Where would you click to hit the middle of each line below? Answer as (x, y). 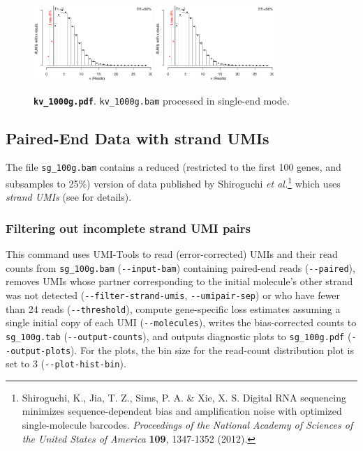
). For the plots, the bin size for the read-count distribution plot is (212, 350)
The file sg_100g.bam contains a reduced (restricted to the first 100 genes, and (173, 167)
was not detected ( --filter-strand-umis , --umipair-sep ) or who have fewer (173, 295)
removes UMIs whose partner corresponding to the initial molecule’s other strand (179, 281)
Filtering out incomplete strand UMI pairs (128, 228)
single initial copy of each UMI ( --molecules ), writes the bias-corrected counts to (181, 322)
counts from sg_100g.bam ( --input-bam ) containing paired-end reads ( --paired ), (180, 267)
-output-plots (38, 351)
